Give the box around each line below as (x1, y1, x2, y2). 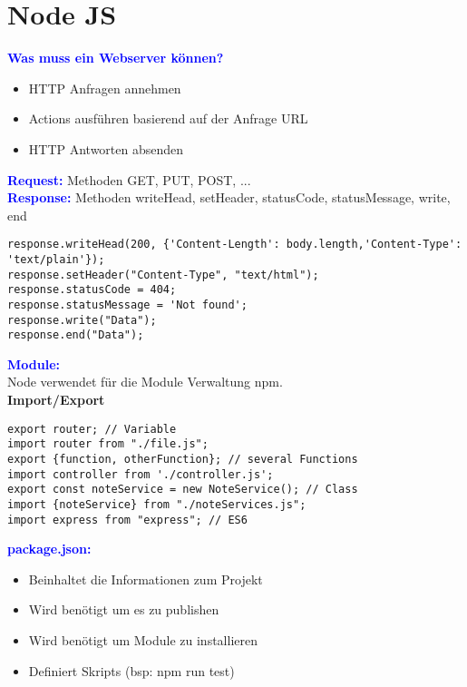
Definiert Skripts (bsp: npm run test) (28, 661, 235, 680)
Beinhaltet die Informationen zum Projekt (28, 569, 263, 588)
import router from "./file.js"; (7, 437, 209, 451)
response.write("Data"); (7, 313, 157, 327)
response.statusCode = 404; (7, 283, 177, 297)
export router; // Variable (7, 422, 177, 436)
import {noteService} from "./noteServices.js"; (7, 497, 306, 511)
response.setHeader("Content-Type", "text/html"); (7, 268, 319, 281)
